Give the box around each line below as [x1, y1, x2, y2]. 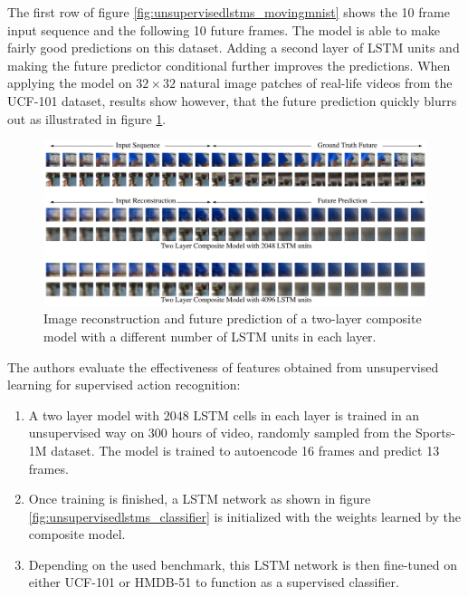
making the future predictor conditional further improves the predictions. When [7, 55, 451, 74]
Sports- [415, 423, 455, 442]
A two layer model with [28, 405, 160, 424]
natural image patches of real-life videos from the [179, 73, 453, 92]
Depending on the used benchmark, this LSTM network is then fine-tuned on [28, 554, 458, 573]
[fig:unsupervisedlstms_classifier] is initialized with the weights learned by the [28, 506, 461, 525]
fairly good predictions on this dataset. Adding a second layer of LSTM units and [7, 38, 460, 57]
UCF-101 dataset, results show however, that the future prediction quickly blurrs [7, 91, 457, 110]
